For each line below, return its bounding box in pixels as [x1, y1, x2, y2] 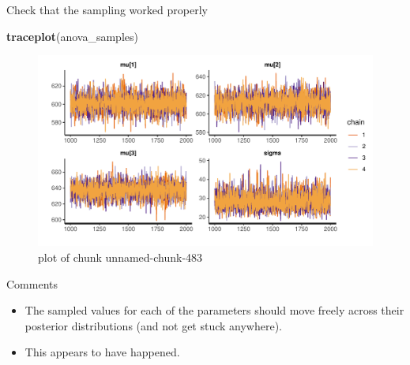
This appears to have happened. [24, 344, 180, 360]
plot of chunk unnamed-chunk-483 [38, 249, 203, 265]
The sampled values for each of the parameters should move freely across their [24, 302, 404, 318]
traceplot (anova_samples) [6, 28, 138, 44]
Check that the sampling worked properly [6, 2, 208, 17]
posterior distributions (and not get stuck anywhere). [24, 317, 283, 333]
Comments [6, 275, 58, 292]
